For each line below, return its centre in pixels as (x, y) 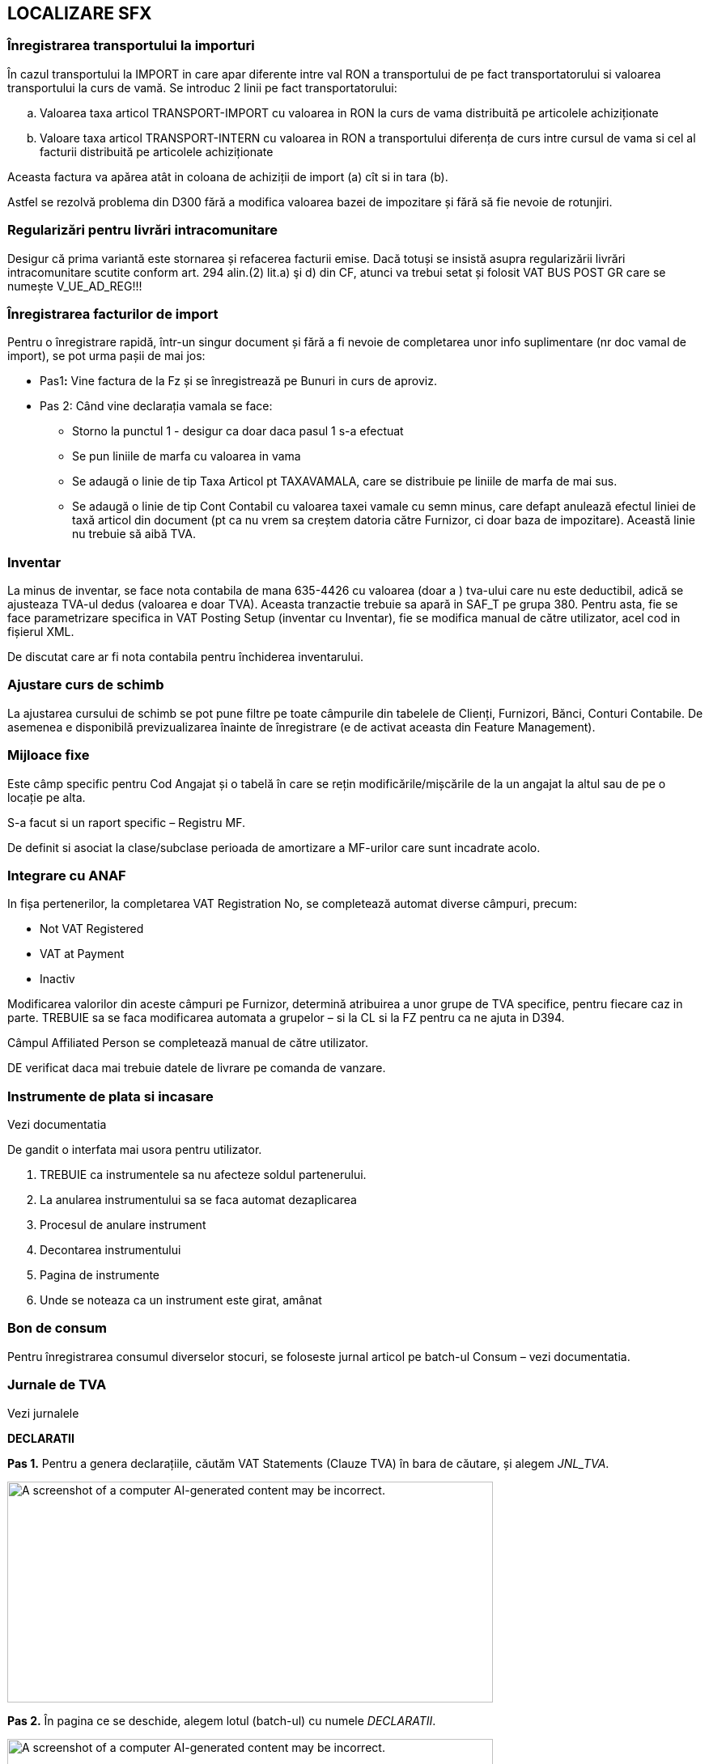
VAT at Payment (82, 954)
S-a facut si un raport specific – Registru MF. (126, 822)
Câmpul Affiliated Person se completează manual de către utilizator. (188, 1043)
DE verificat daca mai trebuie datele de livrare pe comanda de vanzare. (197, 1068)
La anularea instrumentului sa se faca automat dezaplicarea (198, 1200)
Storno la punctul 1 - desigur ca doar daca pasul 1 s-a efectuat (238, 431)
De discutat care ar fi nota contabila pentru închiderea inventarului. (185, 657)
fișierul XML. (41, 632)
